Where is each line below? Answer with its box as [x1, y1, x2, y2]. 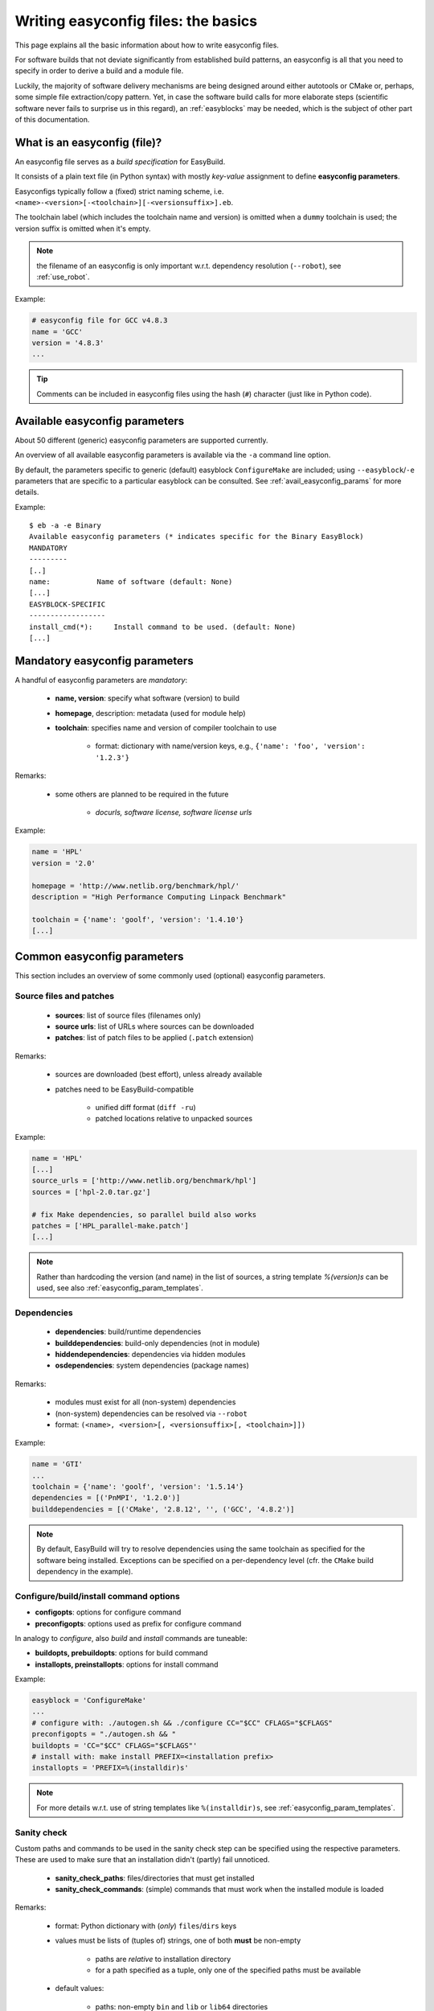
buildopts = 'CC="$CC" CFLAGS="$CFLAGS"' [31, 1741, 198, 1750]
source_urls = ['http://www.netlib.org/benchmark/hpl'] [31, 1176, 257, 1186]
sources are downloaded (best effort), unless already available [55, 1070, 263, 1080]
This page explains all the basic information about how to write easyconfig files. [14, 40, 279, 50]
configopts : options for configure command [35, 1607, 182, 1617]
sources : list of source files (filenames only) [55, 1010, 201, 1020]
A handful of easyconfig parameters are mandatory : [14, 675, 188, 685]
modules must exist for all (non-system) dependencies [55, 1397, 236, 1407]
